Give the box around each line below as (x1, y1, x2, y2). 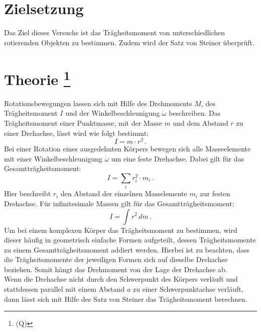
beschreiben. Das (169, 108, 221, 118)
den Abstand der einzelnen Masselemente (60, 188, 187, 199)
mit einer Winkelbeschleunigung (4, 153, 102, 163)
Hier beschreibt (4, 188, 51, 199)
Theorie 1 (4, 66, 71, 89)
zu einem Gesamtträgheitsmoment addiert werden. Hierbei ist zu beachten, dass (4, 244, 250, 255)
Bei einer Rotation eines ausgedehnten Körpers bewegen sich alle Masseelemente (4, 143, 251, 154)
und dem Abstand (173, 117, 228, 128)
